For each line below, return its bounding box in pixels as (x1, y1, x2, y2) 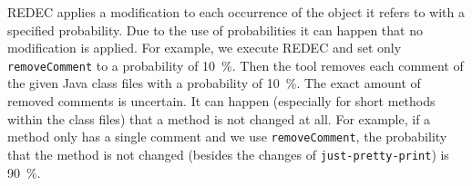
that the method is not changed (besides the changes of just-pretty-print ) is (7, 144, 449, 163)
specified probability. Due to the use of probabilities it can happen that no (7, 20, 423, 39)
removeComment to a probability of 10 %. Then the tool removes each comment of (7, 55, 464, 74)
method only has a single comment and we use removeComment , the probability (7, 127, 447, 146)
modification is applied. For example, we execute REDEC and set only (7, 38, 402, 57)
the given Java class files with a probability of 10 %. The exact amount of (7, 73, 421, 93)
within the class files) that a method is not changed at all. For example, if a (7, 109, 431, 128)
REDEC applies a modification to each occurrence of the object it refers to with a (7, 3, 465, 21)
